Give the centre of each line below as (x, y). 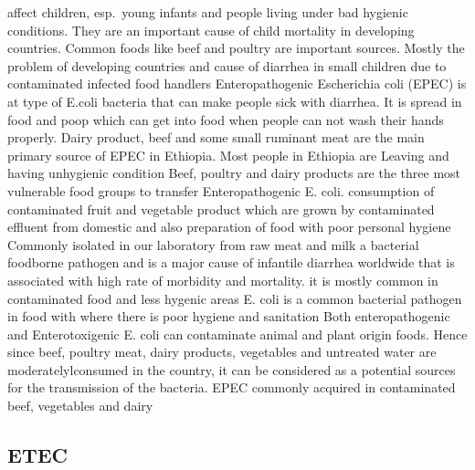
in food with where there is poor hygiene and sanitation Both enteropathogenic (229, 316)
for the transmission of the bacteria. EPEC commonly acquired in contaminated (232, 387)
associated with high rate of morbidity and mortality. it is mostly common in (223, 280)
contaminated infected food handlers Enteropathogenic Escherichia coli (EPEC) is (237, 84)
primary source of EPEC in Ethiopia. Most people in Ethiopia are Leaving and (228, 155)
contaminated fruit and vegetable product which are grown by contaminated (221, 209)
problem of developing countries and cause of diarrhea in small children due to (227, 65)
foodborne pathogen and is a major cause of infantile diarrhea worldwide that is (231, 262)
